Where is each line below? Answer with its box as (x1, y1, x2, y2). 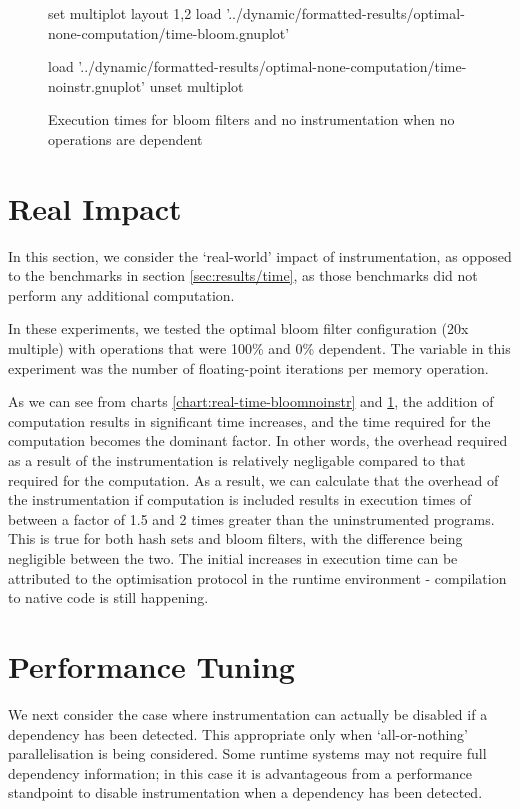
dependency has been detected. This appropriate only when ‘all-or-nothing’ (8, 723, 468, 744)
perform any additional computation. (8, 284, 235, 305)
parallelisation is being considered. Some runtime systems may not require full (8, 743, 487, 764)
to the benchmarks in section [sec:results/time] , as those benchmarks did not (8, 265, 478, 286)
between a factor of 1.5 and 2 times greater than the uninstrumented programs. (8, 508, 495, 529)
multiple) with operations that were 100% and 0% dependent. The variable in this (8, 338, 511, 359)
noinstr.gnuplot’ (48, 75, 145, 96)
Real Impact (8, 187, 182, 228)
